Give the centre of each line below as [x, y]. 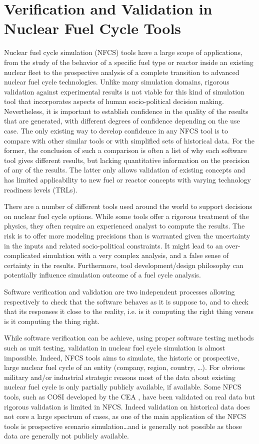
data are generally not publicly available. [66, 436]
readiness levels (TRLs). [41, 189]
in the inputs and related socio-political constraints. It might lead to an [113, 245]
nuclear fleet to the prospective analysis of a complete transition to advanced [122, 72]
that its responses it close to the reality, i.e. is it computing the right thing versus [129, 311]
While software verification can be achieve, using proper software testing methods [129, 338]
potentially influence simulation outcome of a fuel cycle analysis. [102, 275]
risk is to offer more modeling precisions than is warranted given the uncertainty [127, 235]
